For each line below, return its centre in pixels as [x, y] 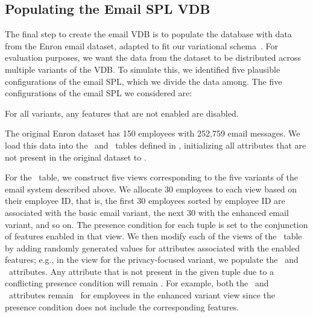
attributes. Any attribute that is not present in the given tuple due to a [141, 271]
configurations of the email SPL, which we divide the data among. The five [144, 81]
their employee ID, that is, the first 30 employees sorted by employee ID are [145, 201]
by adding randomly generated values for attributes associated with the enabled [152, 248]
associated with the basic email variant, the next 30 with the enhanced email [147, 212]
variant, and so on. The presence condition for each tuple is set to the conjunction [156, 224]
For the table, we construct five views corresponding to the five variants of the [152, 177]
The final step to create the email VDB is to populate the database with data [148, 34]
